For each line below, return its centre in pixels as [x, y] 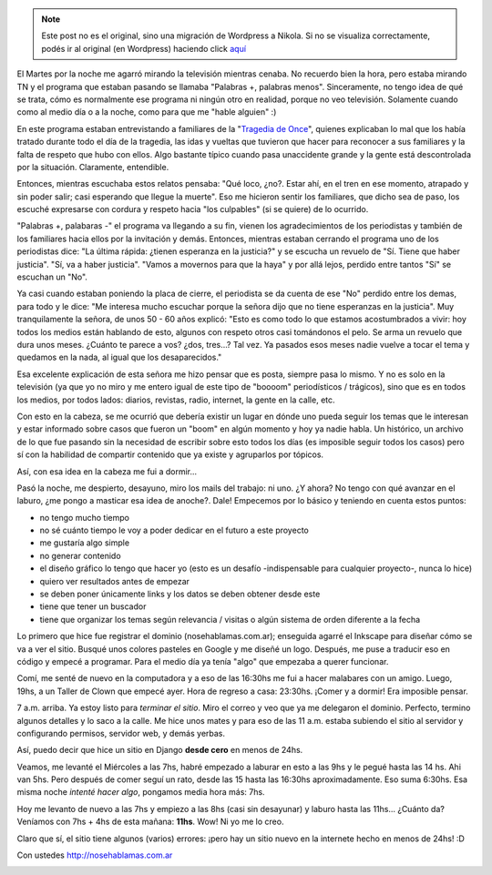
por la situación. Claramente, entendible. [93, 167]
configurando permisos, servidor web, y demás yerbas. [121, 733]
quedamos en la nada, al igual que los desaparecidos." [119, 357]
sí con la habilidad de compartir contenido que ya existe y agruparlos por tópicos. [170, 454]
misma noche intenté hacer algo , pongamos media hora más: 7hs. [141, 792]
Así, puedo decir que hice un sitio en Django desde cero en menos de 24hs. [160, 750]
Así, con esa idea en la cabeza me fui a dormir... [107, 471]
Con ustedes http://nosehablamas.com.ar [95, 855]
